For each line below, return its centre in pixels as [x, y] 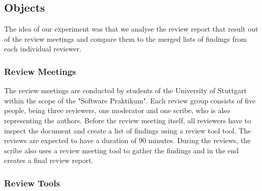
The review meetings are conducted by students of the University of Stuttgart [125, 90]
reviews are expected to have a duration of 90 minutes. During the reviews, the [127, 140]
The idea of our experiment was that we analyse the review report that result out [131, 29]
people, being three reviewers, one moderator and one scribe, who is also [117, 110]
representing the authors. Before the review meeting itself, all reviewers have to [128, 120]
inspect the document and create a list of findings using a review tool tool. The [128, 130]
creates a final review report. [49, 160]
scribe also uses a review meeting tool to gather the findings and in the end [122, 150]
